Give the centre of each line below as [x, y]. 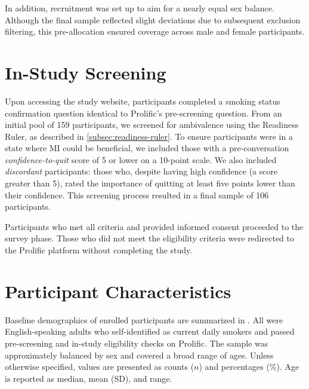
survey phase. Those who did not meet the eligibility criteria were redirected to [149, 238]
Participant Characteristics [118, 291]
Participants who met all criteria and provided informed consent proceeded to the [154, 226]
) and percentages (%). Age [249, 367]
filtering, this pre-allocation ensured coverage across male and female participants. [155, 31]
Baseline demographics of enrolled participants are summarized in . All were [144, 319]
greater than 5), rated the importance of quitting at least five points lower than [150, 183]
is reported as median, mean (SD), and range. [89, 378]
